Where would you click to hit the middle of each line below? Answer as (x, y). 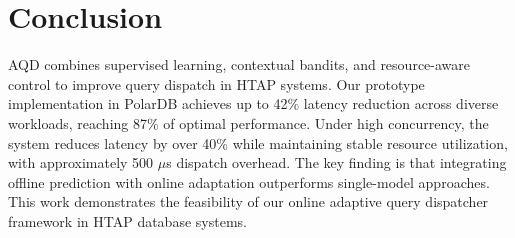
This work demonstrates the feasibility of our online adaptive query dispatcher (248, 201)
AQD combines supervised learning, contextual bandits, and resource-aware (239, 64)
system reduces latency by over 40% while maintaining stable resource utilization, (258, 142)
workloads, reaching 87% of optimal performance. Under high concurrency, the (248, 122)
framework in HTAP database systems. (127, 220)
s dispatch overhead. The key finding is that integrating (336, 162)
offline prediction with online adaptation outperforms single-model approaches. (249, 181)
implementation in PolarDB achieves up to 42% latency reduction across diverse (253, 103)
